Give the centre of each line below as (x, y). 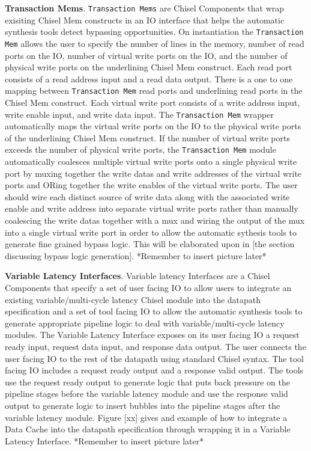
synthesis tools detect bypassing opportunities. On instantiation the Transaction (154, 32)
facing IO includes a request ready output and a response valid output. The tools (154, 370)
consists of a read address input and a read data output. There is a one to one (149, 78)
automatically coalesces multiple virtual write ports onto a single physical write (151, 161)
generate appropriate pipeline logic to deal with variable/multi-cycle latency (145, 323)
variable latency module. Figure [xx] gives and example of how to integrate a (146, 417)
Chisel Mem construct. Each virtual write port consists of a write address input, (152, 102)
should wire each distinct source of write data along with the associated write (147, 196)
